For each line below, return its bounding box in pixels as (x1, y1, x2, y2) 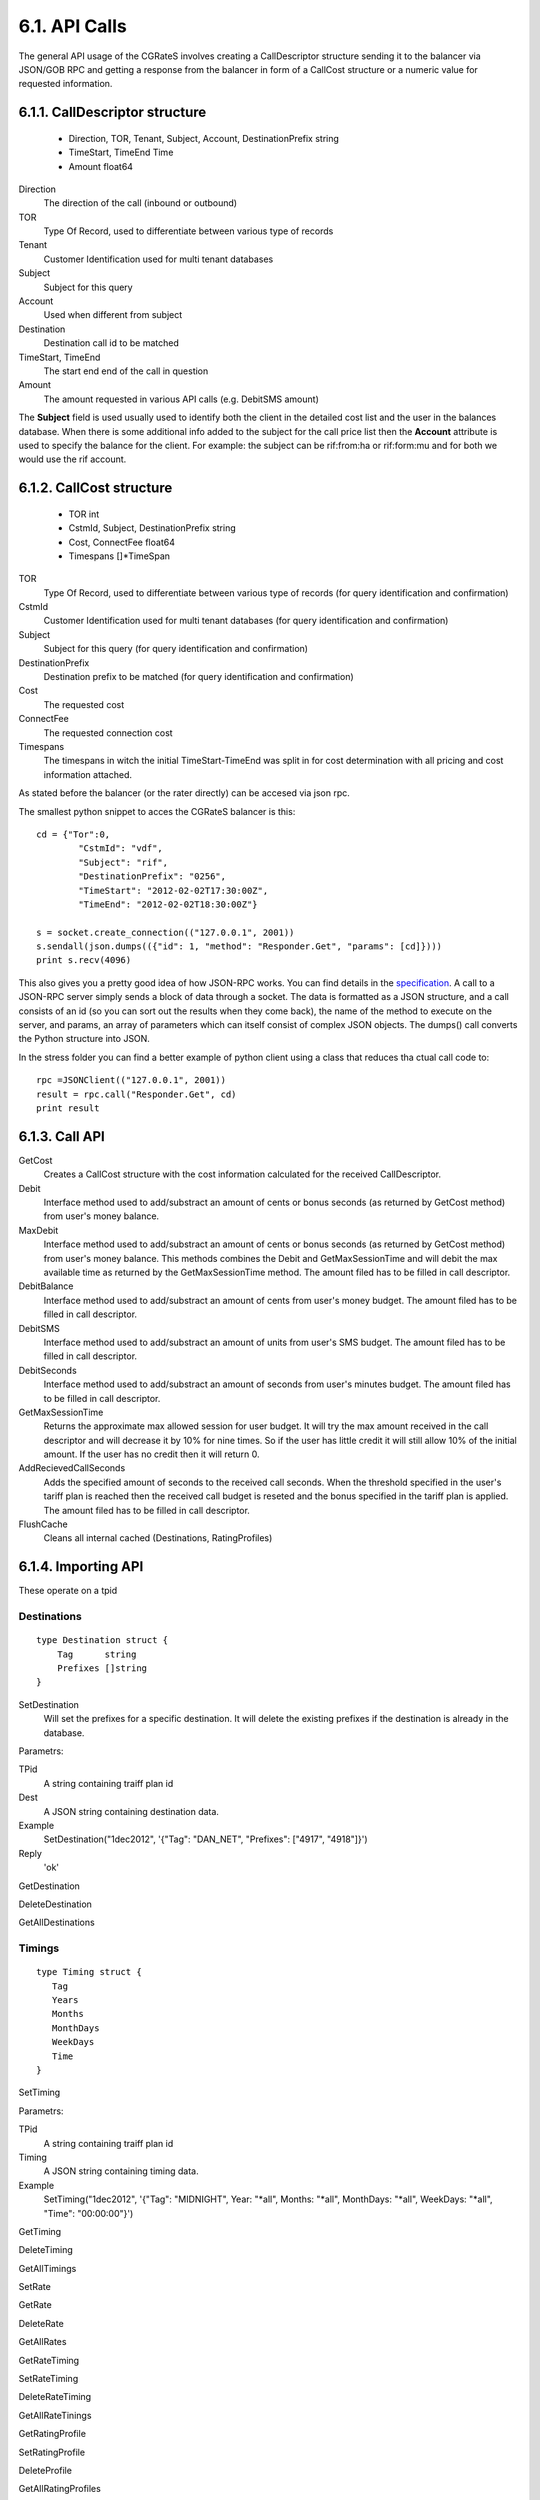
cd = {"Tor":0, (36, 828, 111, 840)
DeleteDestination (18, 1898, 92, 1910)
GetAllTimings (18, 2262, 77, 2274)
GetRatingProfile (18, 2428, 87, 2440)
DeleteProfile (18, 2464, 72, 2476)
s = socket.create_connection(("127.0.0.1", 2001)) (36, 926, 295, 938)
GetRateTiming (18, 2354, 80, 2366)
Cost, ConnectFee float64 (68, 536, 175, 548)
